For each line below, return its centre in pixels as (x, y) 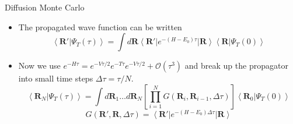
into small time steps (56, 78)
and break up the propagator (236, 65)
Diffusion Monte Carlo (45, 7)
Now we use (39, 65)
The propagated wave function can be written (100, 26)
